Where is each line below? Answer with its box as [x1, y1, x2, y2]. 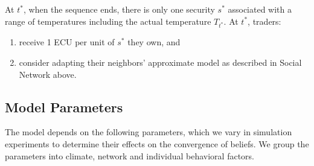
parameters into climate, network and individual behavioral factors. [5, 149, 254, 162]
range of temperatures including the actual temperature [5, 14, 211, 27]
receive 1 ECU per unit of [19, 36, 115, 48]
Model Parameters [5, 97, 123, 116]
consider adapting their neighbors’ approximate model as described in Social [19, 56, 302, 68]
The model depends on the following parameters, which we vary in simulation [5, 126, 292, 138]
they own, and [127, 36, 181, 48]
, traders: [248, 14, 281, 27]
